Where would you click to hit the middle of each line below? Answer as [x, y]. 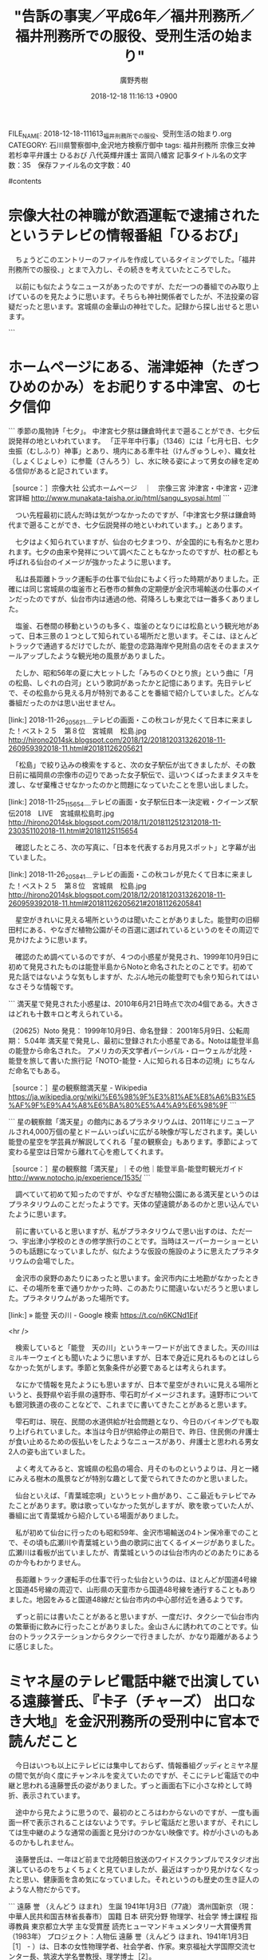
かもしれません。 [50, 1842]
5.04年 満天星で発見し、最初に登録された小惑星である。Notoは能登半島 [141, 1041]
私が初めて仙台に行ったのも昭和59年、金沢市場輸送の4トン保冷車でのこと [137, 1533]
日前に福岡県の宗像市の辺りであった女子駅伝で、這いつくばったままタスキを [134, 775]
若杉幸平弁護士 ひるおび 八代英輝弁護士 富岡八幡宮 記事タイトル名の [120, 155]
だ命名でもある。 [36, 1071]
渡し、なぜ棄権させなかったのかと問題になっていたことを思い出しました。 [130, 785]
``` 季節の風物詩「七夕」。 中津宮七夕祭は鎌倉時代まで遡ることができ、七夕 [130, 431]
